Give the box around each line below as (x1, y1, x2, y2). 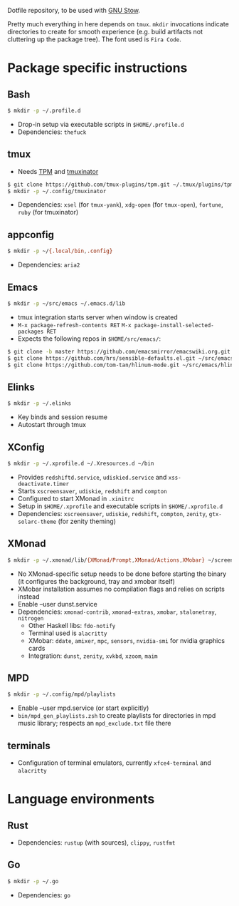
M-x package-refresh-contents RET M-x (17, 321, 132, 329)
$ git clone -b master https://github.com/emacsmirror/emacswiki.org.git (7, 348, 231, 355)
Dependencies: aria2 (17, 260, 80, 269)
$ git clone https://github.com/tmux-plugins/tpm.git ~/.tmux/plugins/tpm (7, 181, 234, 188)
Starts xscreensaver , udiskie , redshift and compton (17, 486, 167, 495)
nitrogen (17, 614, 44, 622)
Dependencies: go (17, 890, 71, 899)
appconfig (7, 228, 55, 241)
